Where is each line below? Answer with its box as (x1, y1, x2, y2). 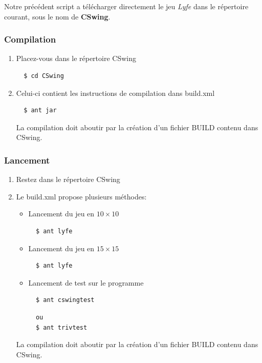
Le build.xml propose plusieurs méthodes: (16, 191, 147, 201)
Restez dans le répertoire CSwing (16, 174, 120, 185)
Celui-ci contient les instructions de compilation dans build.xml (16, 87, 215, 98)
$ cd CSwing (24, 72, 64, 79)
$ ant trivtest (35, 324, 88, 331)
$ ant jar (24, 107, 57, 114)
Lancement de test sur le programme (28, 277, 144, 288)
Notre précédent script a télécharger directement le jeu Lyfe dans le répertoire (4, 1, 249, 11)
